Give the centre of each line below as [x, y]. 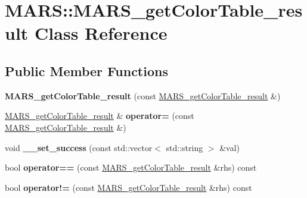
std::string [184, 147]
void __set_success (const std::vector [79, 147]
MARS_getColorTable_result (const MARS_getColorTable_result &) [143, 95]
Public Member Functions [86, 70]
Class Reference [101, 33]
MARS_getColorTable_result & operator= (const [100, 116]
